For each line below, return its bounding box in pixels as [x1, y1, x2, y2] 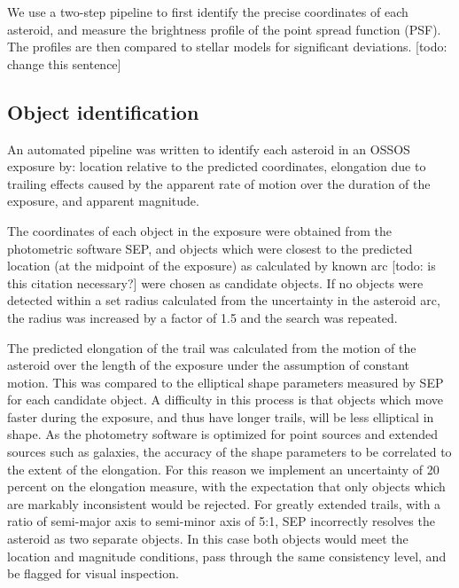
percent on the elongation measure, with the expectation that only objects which [7, 477, 446, 496]
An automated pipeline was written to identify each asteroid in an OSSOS [7, 139, 410, 158]
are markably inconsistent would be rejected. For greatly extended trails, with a [7, 494, 441, 513]
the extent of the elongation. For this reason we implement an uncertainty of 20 [7, 459, 440, 478]
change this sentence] [7, 54, 121, 73]
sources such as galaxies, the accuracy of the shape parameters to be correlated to [7, 443, 452, 461]
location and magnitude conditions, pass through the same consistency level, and [7, 546, 447, 565]
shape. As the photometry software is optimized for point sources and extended [7, 425, 438, 443]
